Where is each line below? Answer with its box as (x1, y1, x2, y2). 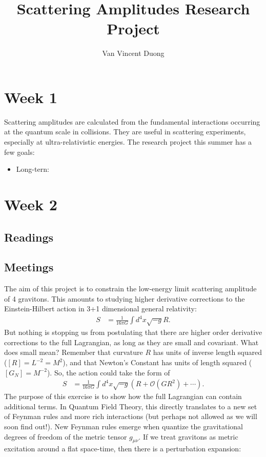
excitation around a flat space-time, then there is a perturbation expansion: (4, 443, 241, 454)
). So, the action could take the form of (47, 367, 170, 377)
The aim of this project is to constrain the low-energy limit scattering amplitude (4, 283, 257, 294)
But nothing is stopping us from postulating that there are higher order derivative (4, 327, 262, 337)
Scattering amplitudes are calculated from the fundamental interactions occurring (4, 116, 260, 127)
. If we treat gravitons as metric (138, 431, 238, 442)
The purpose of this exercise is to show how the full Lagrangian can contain (4, 391, 242, 402)
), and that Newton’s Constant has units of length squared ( (63, 357, 252, 368)
